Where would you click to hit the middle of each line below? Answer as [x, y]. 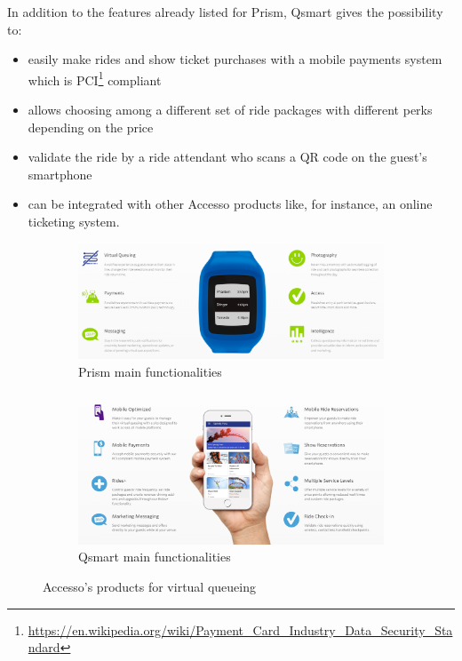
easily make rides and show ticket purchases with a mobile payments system [235, 59]
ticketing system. [74, 221]
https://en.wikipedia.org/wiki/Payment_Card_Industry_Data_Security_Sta [240, 629]
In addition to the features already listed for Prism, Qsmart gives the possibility [225, 12]
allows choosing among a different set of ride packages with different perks [230, 110]
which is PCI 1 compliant [95, 78]
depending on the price [91, 127]
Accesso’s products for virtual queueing [149, 586]
